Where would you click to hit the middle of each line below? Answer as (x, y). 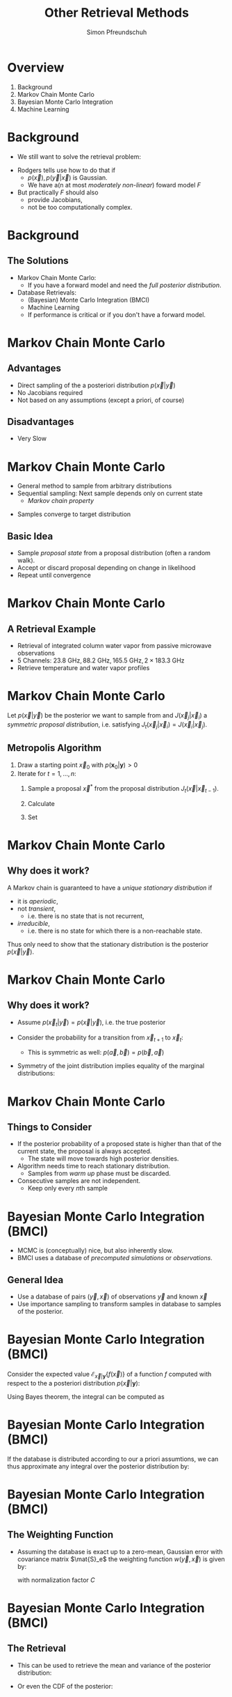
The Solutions (38, 261)
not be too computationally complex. (80, 207)
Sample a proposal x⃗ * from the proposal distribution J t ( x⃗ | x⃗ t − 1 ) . (123, 789)
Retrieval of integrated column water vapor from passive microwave (114, 646)
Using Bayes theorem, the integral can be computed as (86, 1396)
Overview (36, 67)
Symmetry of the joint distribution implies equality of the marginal (111, 1066)
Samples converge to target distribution (74, 514)
